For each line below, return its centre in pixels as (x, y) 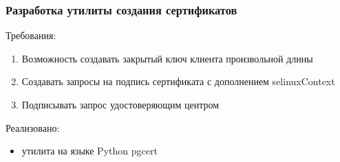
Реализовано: (33, 127)
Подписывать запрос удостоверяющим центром (120, 104)
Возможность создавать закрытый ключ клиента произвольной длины (167, 58)
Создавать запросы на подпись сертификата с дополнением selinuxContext (178, 81)
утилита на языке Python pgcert (89, 151)
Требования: (31, 35)
